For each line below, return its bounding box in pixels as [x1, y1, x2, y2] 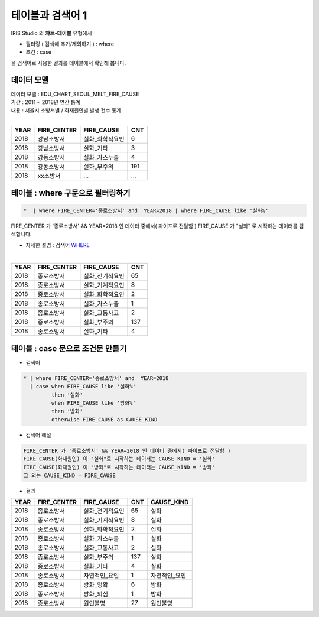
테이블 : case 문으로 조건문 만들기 [11, 343, 127, 353]
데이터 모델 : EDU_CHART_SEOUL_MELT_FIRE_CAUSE [11, 90, 139, 98]
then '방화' [51, 408, 83, 415]
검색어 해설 [25, 431, 51, 439]
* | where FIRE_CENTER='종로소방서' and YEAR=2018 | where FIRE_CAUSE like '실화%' [23, 207, 269, 214]
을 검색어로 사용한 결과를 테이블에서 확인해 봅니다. [11, 59, 126, 66]
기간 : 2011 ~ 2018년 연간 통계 [11, 99, 81, 106]
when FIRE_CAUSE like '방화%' [51, 400, 136, 407]
